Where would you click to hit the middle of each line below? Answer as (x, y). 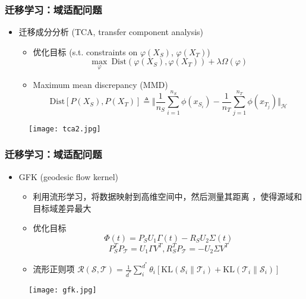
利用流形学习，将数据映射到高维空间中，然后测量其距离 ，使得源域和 (168, 196)
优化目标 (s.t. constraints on (85, 51)
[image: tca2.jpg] (65, 129)
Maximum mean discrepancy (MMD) (100, 84)
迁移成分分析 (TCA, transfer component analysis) (111, 32)
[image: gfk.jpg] (63, 290)
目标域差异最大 (62, 208)
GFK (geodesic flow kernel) (69, 176)
